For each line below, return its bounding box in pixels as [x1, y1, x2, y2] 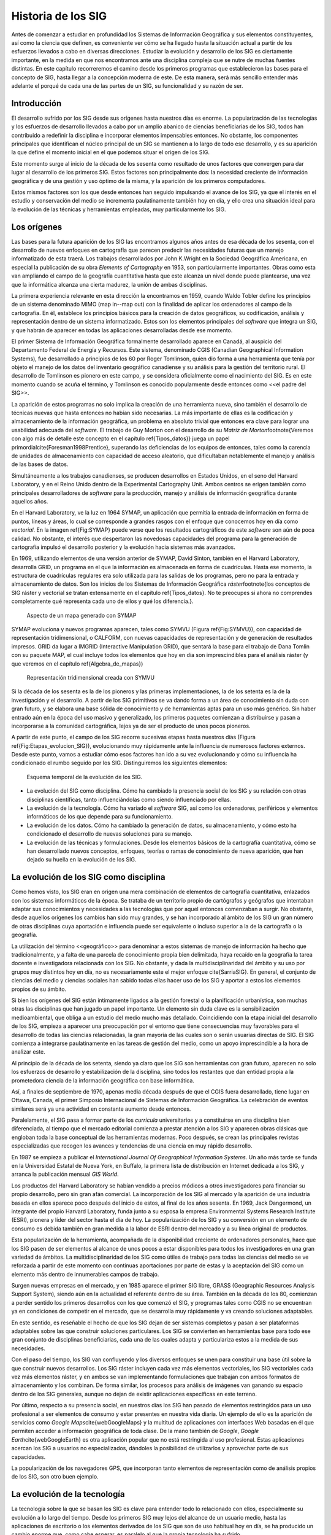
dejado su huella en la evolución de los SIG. [26, 856, 137, 863]
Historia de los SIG [11, 9, 107, 23]
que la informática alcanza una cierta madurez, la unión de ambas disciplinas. [11, 281, 208, 288]
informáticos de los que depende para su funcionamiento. [26, 813, 173, 820]
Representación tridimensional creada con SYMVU [26, 674, 155, 681]
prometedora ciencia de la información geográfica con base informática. [11, 1076, 194, 1084]
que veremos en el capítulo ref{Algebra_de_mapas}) [11, 660, 143, 667]
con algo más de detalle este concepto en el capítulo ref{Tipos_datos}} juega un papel [11, 435, 230, 442]
